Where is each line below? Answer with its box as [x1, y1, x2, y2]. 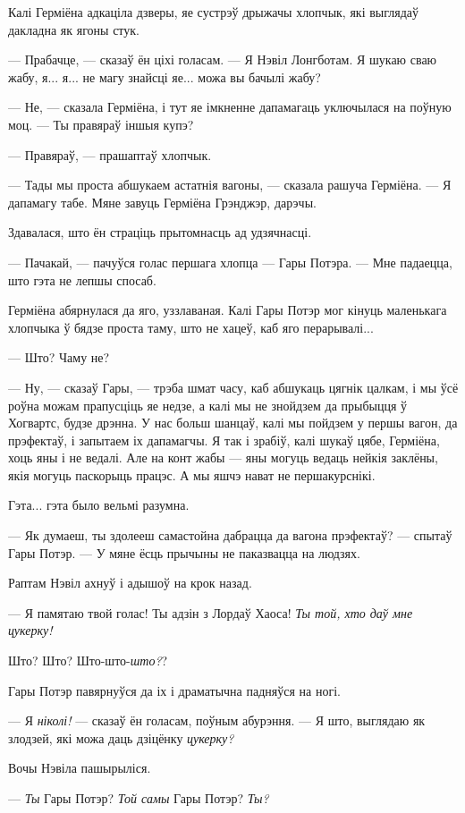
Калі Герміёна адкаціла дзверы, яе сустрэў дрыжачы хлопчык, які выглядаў [8, 3, 419, 21]
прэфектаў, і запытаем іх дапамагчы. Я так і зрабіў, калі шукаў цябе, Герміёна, [8, 430, 440, 449]
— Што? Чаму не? [8, 348, 110, 367]
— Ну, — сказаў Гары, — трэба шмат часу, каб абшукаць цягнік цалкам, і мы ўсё [8, 377, 459, 396]
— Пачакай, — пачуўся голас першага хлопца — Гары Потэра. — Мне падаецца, [8, 252, 452, 271]
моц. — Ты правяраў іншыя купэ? [8, 114, 194, 133]
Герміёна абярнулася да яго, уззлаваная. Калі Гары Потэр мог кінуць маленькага [8, 301, 447, 319]
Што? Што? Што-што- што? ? [8, 651, 168, 670]
